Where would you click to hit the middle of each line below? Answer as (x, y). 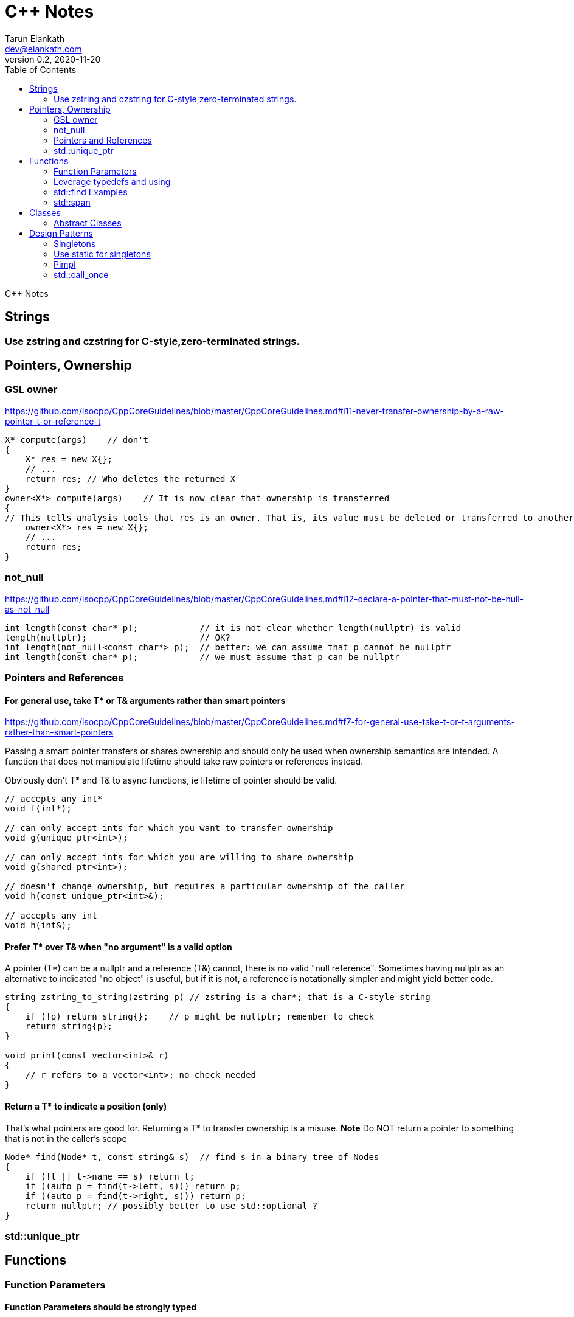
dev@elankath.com (43, 49)
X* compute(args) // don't (77, 440)
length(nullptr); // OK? (118, 637)
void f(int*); (38, 809)
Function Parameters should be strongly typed (101, 1307)
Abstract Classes (88, 223)
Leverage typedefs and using (112, 181)
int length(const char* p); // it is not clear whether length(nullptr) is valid (233, 627)
